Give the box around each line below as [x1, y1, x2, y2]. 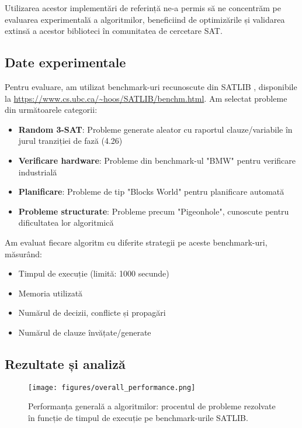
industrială [18, 165, 57, 178]
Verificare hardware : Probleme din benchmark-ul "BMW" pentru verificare [18, 154, 296, 166]
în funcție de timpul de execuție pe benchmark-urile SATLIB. [28, 411, 248, 423]
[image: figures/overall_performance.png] [28, 383, 196, 392]
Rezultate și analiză [5, 354, 126, 372]
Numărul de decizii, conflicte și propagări [18, 306, 166, 319]
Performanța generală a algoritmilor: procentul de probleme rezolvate [28, 400, 276, 412]
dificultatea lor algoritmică [18, 216, 114, 229]
